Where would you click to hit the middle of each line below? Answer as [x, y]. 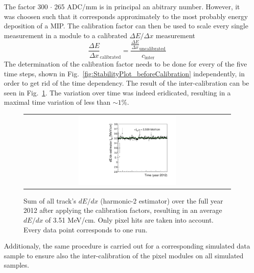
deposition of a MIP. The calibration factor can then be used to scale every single [126, 26]
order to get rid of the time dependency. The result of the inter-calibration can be [127, 83]
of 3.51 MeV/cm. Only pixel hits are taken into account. [129, 219]
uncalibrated [152, 49]
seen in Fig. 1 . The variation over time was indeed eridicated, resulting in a [117, 92]
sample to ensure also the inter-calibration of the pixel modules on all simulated [124, 255]
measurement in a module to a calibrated [66, 35]
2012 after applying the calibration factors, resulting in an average [123, 210]
